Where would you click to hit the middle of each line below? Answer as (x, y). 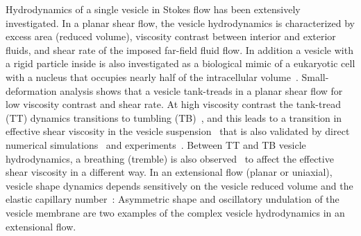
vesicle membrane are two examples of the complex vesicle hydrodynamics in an (175, 212)
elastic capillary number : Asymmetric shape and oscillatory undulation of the (173, 199)
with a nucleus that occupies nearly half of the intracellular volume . (152, 76)
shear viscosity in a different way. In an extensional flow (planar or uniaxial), (169, 172)
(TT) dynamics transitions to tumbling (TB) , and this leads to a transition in (174, 117)
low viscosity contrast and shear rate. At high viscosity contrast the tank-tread (173, 104)
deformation (31, 90)
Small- (315, 76)
